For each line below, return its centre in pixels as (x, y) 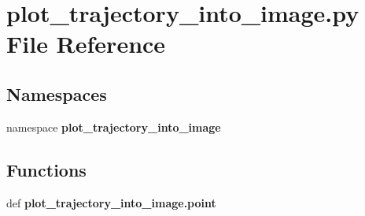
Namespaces (57, 93)
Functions (46, 169)
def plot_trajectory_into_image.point (111, 202)
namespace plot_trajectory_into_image (114, 127)
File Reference (86, 44)
